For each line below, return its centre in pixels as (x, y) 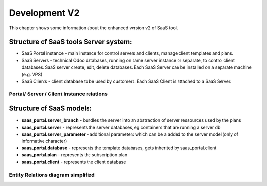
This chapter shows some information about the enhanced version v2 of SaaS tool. (93, 28)
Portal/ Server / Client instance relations (59, 94)
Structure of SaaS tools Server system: (70, 42)
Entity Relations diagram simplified (52, 175)
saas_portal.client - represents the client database (74, 162)
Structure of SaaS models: (51, 109)
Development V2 (44, 13)
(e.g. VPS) (32, 74)
